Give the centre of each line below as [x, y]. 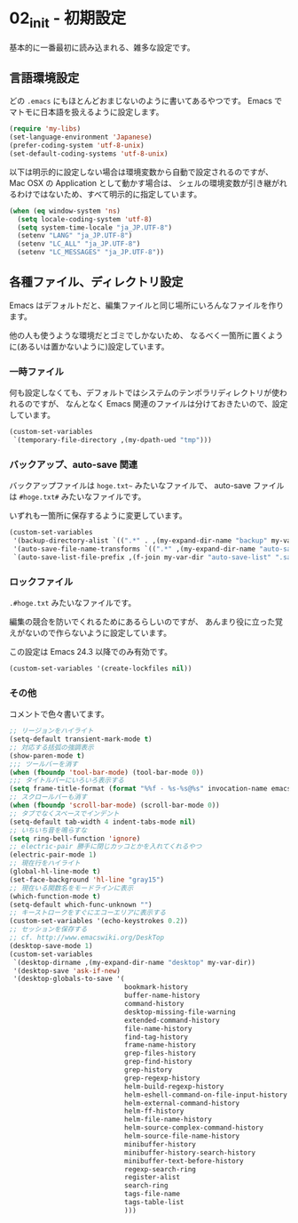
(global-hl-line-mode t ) [55, 872]
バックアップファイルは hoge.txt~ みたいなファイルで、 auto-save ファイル [147, 486]
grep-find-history [158, 1062]
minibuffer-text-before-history [184, 1161]
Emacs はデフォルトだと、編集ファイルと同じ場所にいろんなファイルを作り [147, 305]
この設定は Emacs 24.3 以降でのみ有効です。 [91, 652]
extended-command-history [172, 1020]
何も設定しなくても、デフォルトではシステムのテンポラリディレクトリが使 [145, 393]
